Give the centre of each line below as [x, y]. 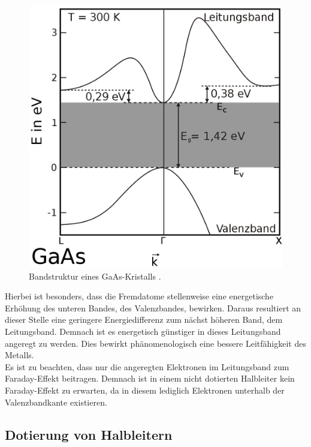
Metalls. [19, 355]
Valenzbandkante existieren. [56, 402]
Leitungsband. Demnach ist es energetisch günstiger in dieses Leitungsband [143, 331]
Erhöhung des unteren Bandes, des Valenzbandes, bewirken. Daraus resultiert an [153, 307]
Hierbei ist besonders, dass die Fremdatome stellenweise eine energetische [139, 296]
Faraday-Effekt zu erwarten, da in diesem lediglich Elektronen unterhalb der [145, 390]
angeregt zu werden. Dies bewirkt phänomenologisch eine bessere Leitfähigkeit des [155, 343]
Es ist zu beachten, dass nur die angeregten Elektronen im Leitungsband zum [147, 366]
